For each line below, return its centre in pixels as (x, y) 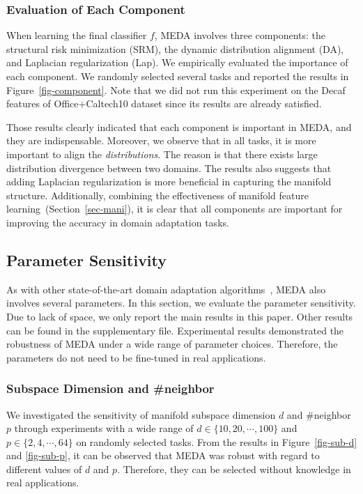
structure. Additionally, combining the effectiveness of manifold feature (157, 195)
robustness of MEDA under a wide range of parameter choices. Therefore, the (172, 344)
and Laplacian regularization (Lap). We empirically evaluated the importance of (177, 62)
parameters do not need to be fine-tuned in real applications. (136, 357)
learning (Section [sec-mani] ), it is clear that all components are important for (175, 209)
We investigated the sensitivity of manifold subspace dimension (141, 414)
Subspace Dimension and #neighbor (110, 388)
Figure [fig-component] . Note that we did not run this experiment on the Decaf (176, 90)
